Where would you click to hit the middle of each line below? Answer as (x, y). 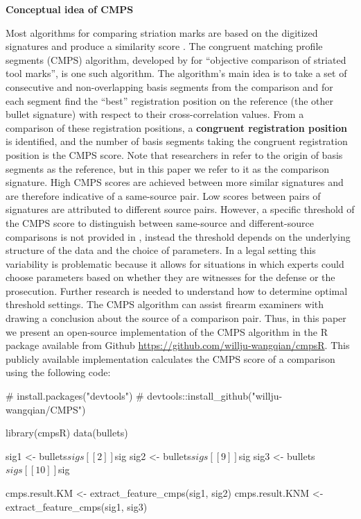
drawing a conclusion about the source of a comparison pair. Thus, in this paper (176, 318)
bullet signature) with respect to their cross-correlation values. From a (155, 114)
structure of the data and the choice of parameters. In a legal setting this (161, 250)
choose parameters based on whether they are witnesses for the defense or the (170, 277)
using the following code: (58, 372)
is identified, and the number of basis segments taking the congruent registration (177, 141)
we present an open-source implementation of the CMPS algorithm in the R (167, 331)
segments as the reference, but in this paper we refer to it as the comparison (167, 168)
